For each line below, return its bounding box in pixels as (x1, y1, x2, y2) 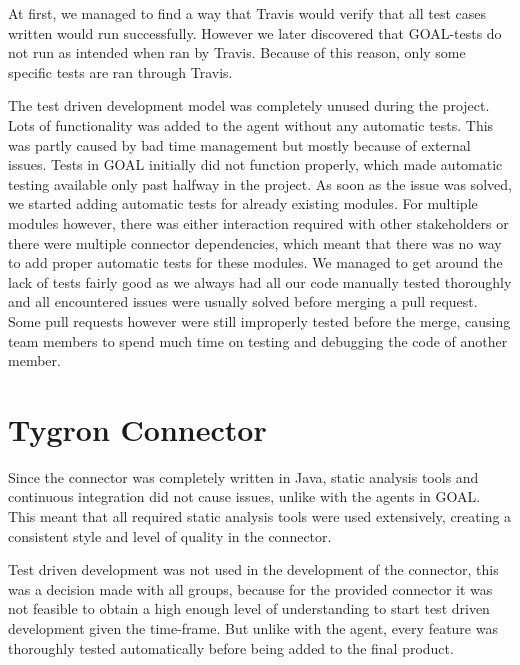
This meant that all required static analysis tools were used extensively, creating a (8, 506, 512, 526)
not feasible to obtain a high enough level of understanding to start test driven (8, 598, 490, 619)
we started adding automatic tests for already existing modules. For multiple (8, 193, 478, 214)
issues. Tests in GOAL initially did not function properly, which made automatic (8, 154, 503, 175)
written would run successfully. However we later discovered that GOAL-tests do (8, 22, 502, 43)
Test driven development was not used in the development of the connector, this (8, 559, 499, 580)
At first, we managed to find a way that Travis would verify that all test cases (8, 3, 487, 23)
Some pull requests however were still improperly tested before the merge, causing (8, 310, 511, 331)
